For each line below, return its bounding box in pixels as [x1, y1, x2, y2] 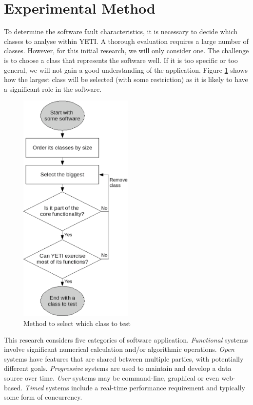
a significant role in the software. [4, 83, 102, 94]
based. [4, 382, 23, 392]
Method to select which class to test [23, 318, 131, 328]
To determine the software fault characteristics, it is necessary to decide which [4, 26, 237, 37]
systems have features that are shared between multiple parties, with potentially [4, 353, 244, 364]
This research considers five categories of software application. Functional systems [4, 334, 248, 344]
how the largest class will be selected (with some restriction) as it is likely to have [4, 74, 248, 84]
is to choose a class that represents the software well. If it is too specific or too [4, 55, 238, 65]
